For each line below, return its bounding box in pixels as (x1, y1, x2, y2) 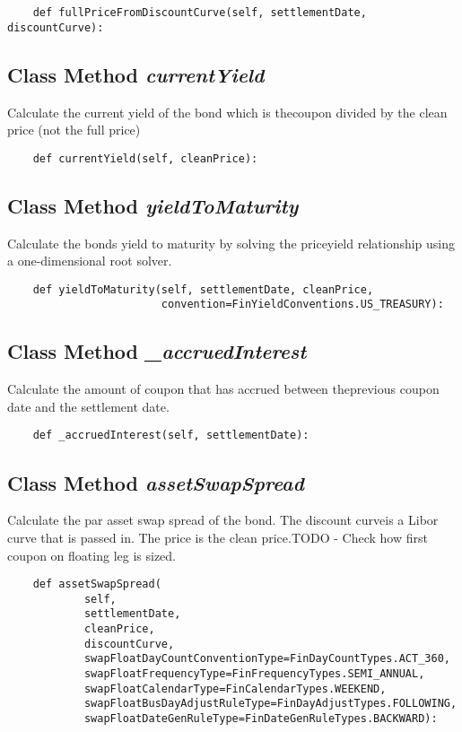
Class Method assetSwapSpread (7, 468, 304, 496)
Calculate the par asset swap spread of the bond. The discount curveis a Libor (7, 510, 439, 529)
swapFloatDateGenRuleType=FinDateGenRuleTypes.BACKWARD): (83, 712, 438, 725)
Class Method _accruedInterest (7, 337, 307, 365)
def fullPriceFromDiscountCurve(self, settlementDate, (32, 6, 367, 19)
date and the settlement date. (7, 396, 170, 415)
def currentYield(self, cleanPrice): (32, 152, 258, 165)
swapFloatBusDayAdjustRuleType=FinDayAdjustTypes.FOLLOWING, (83, 697, 458, 710)
